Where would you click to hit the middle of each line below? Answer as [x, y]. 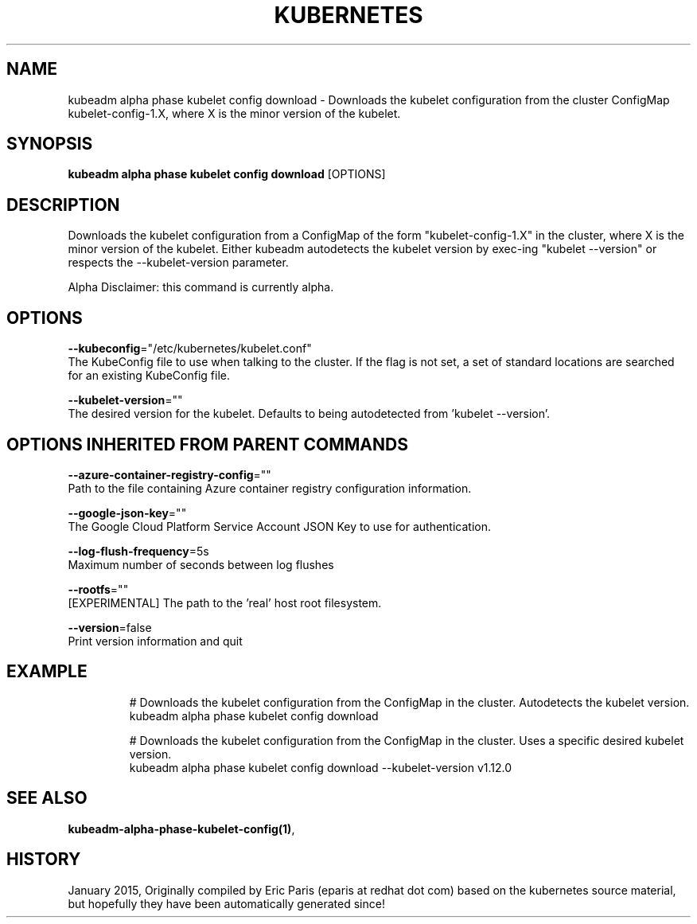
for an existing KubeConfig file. [149, 376]
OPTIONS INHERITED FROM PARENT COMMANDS [207, 444]
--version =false [110, 627]
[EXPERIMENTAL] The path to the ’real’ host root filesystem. [225, 602]
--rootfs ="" [98, 589]
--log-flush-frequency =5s [138, 551]
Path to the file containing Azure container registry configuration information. [270, 488]
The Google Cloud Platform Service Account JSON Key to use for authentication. [280, 526]
